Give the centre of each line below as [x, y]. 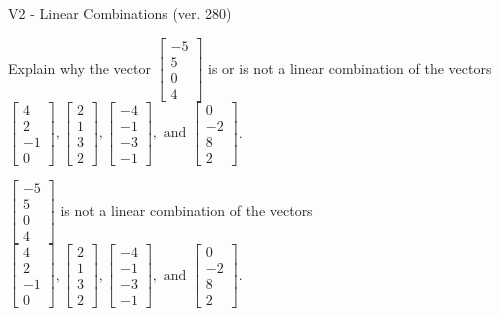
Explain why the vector [79, 67]
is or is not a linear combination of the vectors [350, 67]
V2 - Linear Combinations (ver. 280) [120, 13]
